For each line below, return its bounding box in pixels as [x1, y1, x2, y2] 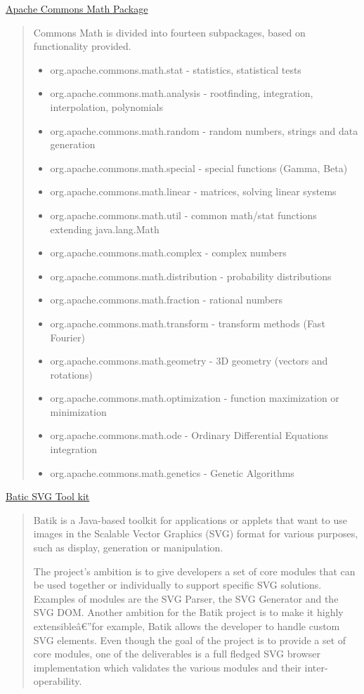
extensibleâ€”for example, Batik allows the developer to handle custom [33, 619, 340, 633]
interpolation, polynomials [50, 99, 163, 114]
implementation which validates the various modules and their [33, 660, 301, 674]
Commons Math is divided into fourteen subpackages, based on [33, 25, 306, 39]
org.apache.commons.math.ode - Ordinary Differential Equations [50, 428, 329, 443]
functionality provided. [33, 39, 131, 53]
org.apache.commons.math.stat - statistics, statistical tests [50, 62, 301, 77]
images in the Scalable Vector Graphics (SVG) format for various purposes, [33, 526, 358, 541]
